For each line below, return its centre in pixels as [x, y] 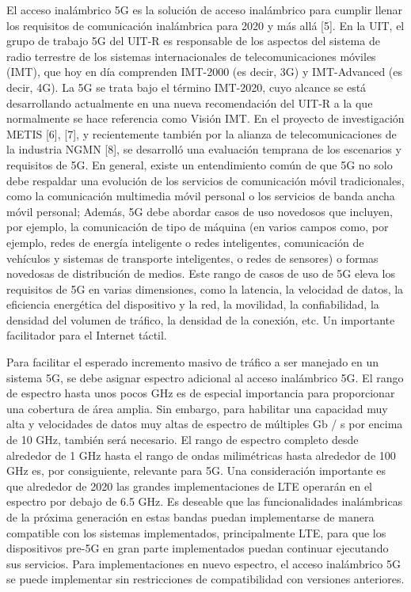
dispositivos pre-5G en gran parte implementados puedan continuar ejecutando [198, 548]
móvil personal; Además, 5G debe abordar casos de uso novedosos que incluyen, [200, 211]
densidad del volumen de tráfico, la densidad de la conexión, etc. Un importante [201, 319]
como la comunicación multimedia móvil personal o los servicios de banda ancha [201, 196]
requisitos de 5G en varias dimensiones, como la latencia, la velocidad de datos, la [205, 288]
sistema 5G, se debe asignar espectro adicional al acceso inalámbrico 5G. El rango [205, 377]
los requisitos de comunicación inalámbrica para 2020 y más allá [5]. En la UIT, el [205, 25]
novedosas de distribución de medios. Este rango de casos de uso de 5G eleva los [201, 273]
